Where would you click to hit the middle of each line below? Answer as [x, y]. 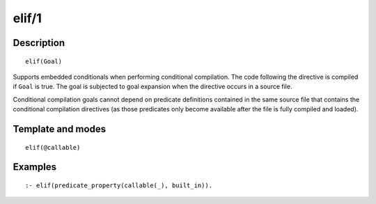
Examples [35, 167]
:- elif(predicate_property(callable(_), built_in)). [119, 185]
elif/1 [27, 18]
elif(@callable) [53, 147]
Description [39, 43]
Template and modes [60, 129]
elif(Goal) [44, 61]
